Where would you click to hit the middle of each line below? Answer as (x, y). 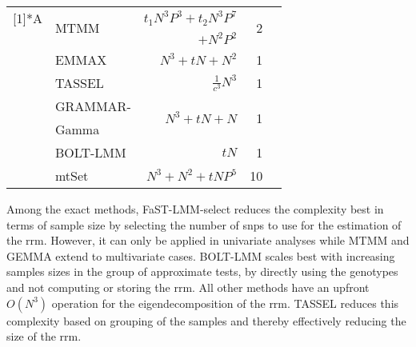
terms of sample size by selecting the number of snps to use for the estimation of (204, 224)
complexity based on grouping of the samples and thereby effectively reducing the (206, 320)
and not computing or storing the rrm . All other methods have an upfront (188, 287)
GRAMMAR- (93, 106)
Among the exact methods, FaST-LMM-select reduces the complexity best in (195, 209)
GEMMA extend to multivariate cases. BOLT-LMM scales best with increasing (201, 255)
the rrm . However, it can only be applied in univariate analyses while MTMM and (208, 240)
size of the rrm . (44, 336)
